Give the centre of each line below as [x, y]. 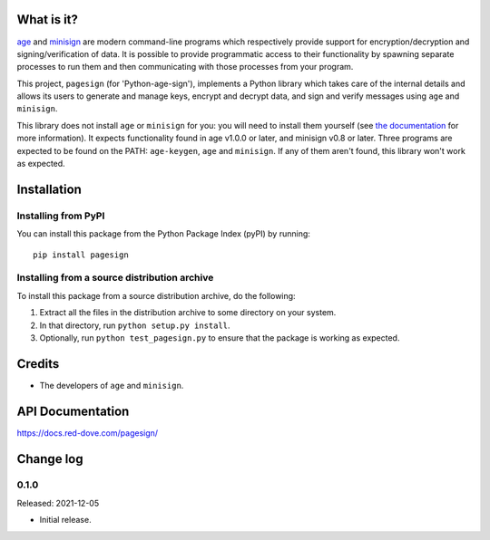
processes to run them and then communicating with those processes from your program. [185, 67]
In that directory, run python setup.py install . [135, 325]
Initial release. [65, 520]
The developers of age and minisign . [112, 385]
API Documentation [73, 411]
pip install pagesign [81, 255]
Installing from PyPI [61, 216]
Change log [50, 459]
